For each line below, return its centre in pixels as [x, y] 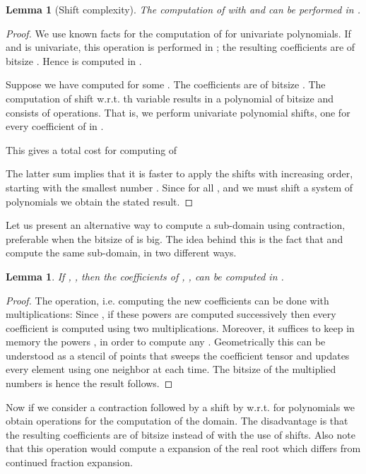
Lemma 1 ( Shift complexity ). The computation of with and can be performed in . [183, 9]
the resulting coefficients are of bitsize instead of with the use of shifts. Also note [181, 434]
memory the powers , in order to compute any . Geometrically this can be [166, 342]
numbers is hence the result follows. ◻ [89, 383]
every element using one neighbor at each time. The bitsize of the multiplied [171, 369]
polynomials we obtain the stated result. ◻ [100, 201]
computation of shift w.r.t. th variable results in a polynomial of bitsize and [170, 98]
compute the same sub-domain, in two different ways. [121, 253]
